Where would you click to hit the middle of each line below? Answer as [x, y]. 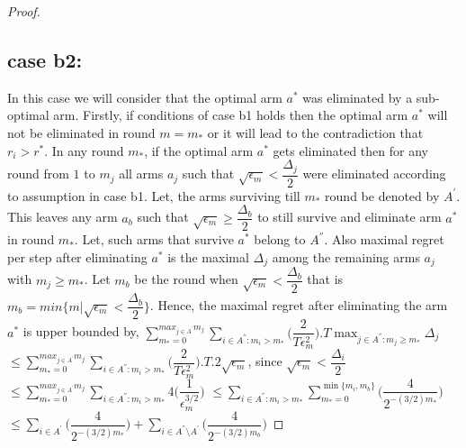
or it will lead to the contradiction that [315, 132]
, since [265, 361]
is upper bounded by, [81, 331]
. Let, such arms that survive [154, 239]
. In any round [84, 150]
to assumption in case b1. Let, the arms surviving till [154, 195]
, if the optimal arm [199, 150]
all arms [141, 174]
